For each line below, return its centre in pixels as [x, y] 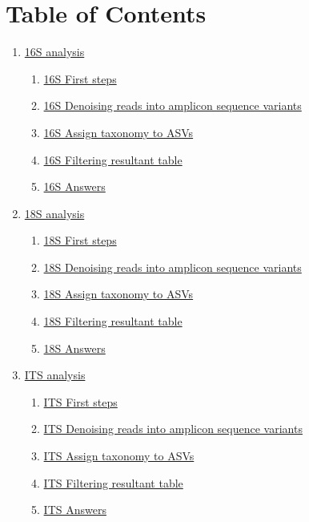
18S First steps [80, 240]
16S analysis [54, 52]
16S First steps [80, 78]
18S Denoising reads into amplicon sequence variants [173, 267]
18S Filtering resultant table [113, 321]
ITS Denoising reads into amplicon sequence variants [173, 429]
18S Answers [74, 348]
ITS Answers [75, 510]
